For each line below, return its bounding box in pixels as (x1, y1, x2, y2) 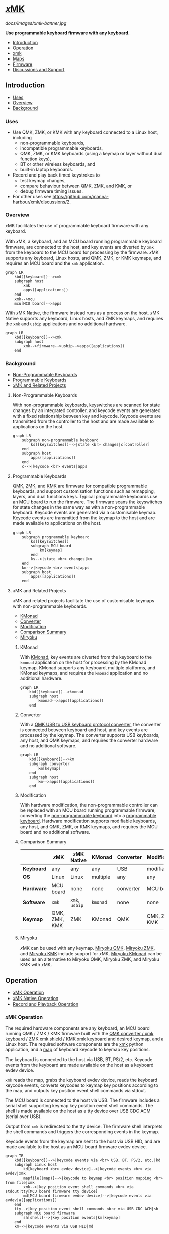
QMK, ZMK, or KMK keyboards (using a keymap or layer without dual (20, 151, 163, 157)
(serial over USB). (5, 1113, 42, 1120)
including (12, 135, 32, 141)
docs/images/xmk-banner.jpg (5, 20, 67, 26)
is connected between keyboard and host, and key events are (20, 727, 148, 733)
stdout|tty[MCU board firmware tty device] (5, 1189, 98, 1194)
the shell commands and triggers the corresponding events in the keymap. (5, 1128, 159, 1135)
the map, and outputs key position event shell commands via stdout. (5, 1087, 147, 1093)
